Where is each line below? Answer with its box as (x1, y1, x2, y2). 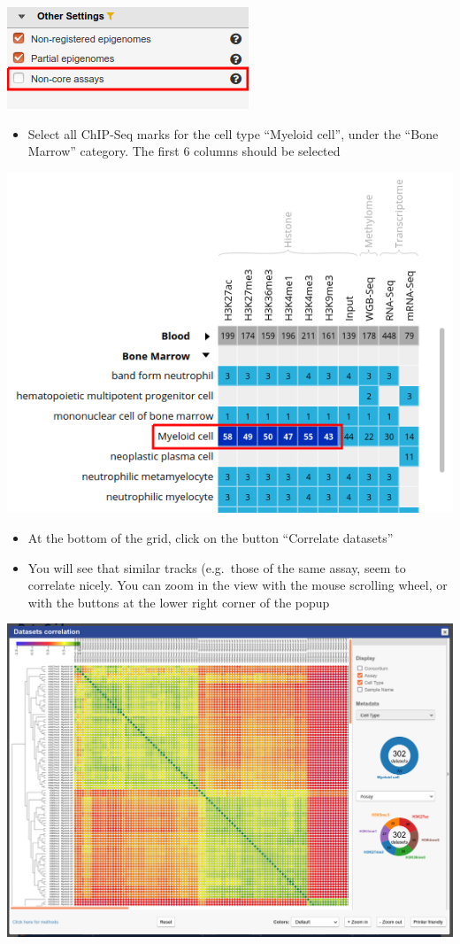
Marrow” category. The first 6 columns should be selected (27, 142, 341, 160)
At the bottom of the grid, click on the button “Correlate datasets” (27, 528, 394, 546)
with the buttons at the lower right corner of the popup (27, 592, 330, 611)
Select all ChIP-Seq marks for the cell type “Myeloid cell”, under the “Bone (27, 124, 439, 143)
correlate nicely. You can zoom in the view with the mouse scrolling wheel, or (27, 576, 448, 594)
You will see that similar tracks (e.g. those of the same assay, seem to (27, 558, 406, 576)
